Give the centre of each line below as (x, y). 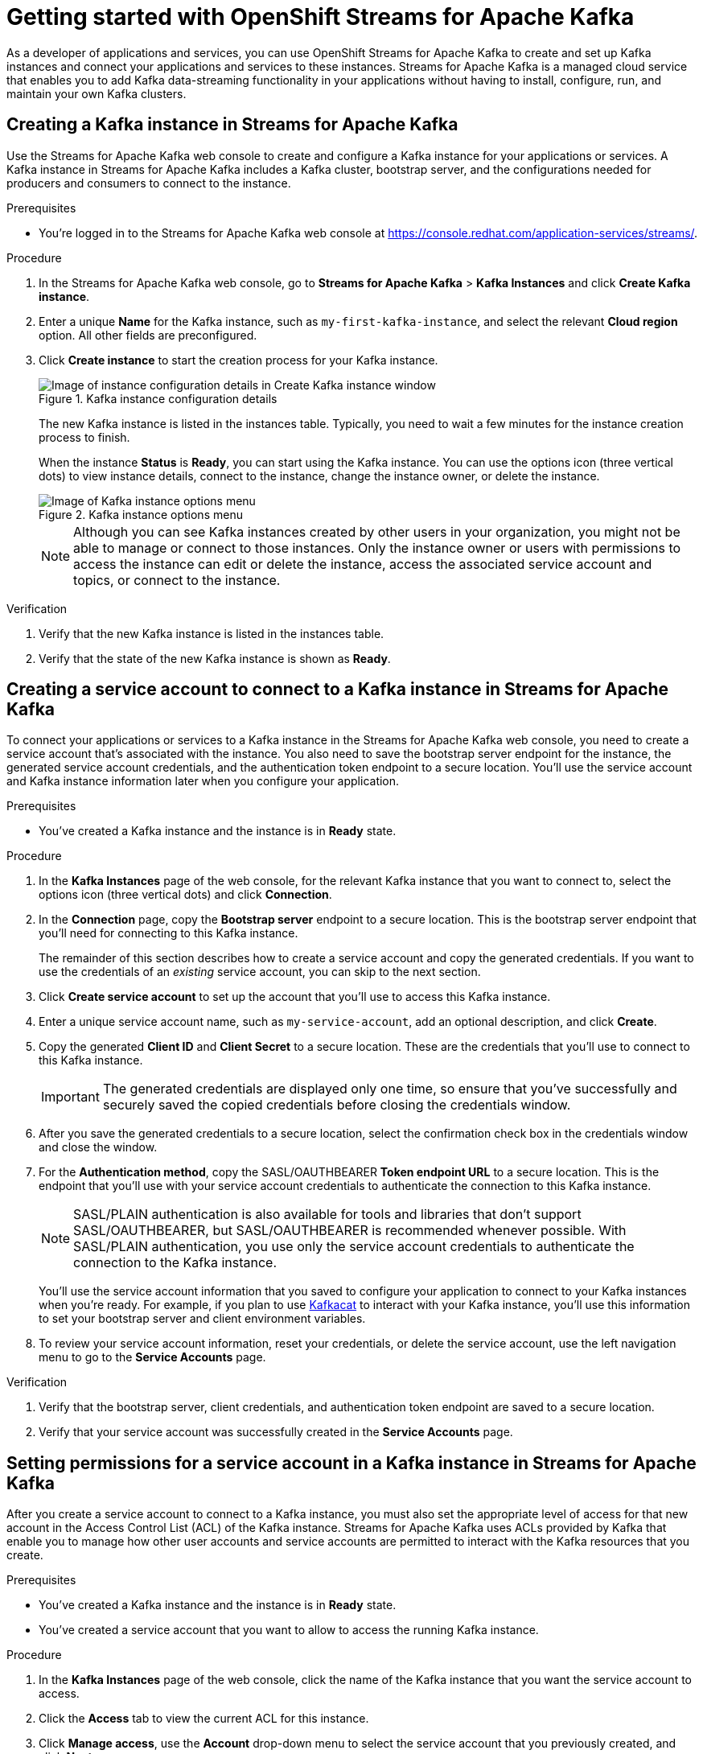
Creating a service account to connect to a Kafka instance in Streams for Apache (337, 690)
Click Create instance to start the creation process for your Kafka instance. (238, 360)
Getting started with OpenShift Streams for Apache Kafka (321, 17)
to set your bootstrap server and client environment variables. (202, 1319)
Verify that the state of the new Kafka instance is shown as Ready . (215, 658)
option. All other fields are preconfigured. (148, 335)
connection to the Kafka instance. (175, 1263)
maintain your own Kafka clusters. (97, 93)
